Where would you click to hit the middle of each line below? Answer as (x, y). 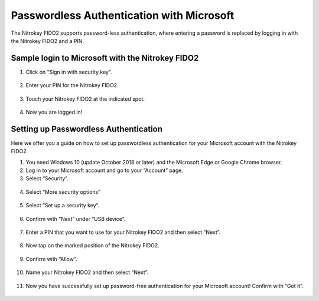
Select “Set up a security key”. (63, 206)
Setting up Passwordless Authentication (87, 129)
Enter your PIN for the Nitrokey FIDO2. (72, 85)
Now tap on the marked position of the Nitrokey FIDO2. (92, 246)
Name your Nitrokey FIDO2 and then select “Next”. (87, 272)
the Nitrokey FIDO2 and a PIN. (48, 41)
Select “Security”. (47, 178)
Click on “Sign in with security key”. (69, 72)
